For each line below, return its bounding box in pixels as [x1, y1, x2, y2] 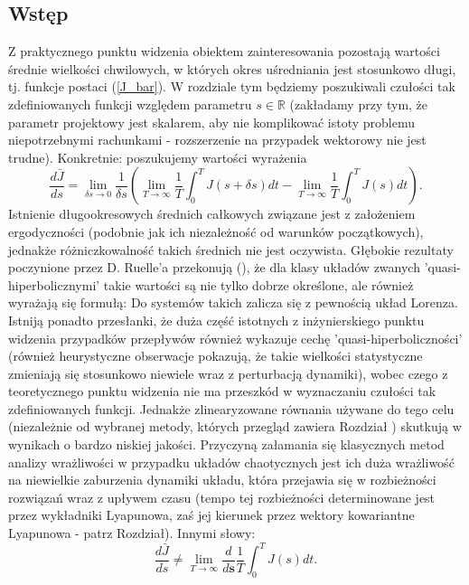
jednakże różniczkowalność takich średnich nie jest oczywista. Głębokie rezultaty [8, 240, 454, 259]
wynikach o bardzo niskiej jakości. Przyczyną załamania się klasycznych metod [8, 435, 445, 454]
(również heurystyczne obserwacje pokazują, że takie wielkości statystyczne [8, 346, 423, 365]
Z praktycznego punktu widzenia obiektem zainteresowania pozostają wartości [8, 42, 440, 61]
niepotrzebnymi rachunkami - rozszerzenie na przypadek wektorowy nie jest [8, 130, 427, 149]
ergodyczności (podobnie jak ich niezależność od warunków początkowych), [8, 222, 424, 241]
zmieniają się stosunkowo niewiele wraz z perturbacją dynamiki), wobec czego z [8, 363, 448, 382]
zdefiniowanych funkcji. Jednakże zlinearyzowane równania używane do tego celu [8, 399, 455, 418]
